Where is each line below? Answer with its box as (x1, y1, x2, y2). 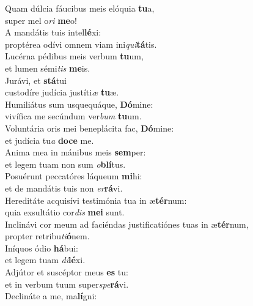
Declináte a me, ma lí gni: (5, 289, 97, 302)
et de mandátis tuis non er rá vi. (5, 181, 123, 194)
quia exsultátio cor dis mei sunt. (5, 206, 125, 218)
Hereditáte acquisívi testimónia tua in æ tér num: (5, 193, 187, 206)
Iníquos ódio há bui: (5, 241, 78, 254)
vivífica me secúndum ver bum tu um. (5, 110, 142, 122)
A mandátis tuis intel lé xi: (5, 26, 101, 39)
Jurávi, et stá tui (5, 73, 67, 86)
